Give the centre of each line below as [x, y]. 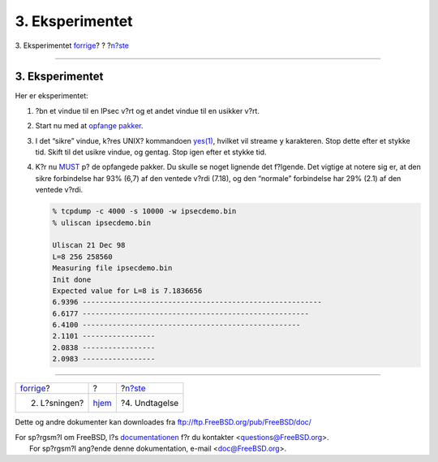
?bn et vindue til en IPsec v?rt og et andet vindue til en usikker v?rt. [147, 110]
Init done [72, 279]
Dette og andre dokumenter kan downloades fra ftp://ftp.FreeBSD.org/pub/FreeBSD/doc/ [163, 422]
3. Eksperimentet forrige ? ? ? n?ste [72, 45]
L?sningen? [62, 404]
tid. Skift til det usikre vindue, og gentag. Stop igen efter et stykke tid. [151, 152]
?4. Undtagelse [150, 404]
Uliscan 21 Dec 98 [89, 245]
